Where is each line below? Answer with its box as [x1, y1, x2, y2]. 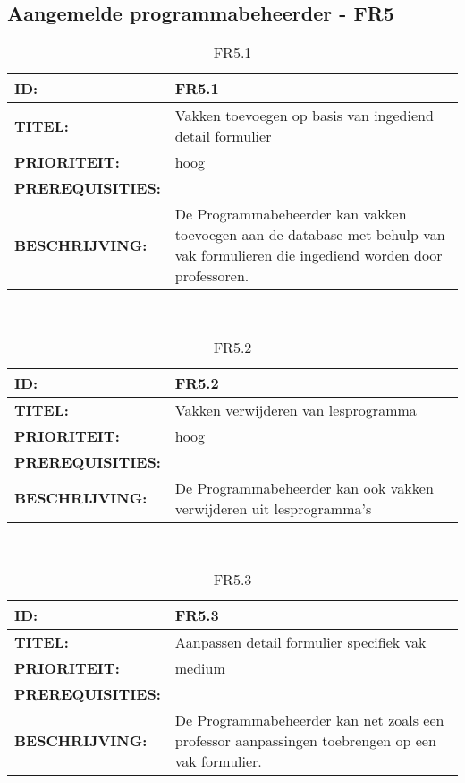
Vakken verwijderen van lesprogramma [174, 399, 417, 420]
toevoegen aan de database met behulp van [174, 224, 445, 245]
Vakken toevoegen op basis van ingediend [174, 105, 434, 126]
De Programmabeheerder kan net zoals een [174, 710, 444, 731]
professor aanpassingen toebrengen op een [174, 730, 436, 752]
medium [174, 658, 225, 679]
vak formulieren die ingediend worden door [174, 245, 443, 266]
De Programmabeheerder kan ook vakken [174, 477, 434, 498]
